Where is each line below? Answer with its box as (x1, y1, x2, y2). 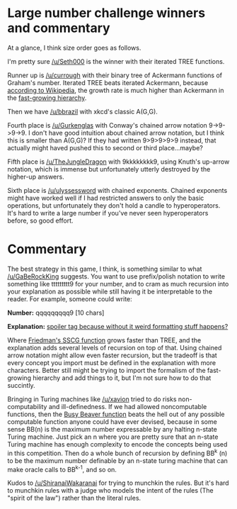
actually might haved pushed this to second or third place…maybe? (7, 143, 203, 152)
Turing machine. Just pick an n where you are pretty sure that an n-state (7, 432, 219, 441)
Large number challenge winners (7, 5, 206, 21)
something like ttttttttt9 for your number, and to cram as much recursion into (7, 279, 229, 288)
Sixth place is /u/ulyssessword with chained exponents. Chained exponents (7, 186, 228, 194)
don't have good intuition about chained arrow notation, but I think (31, 128, 225, 137)
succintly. (7, 381, 35, 389)
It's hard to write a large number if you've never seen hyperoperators (7, 208, 209, 217)
